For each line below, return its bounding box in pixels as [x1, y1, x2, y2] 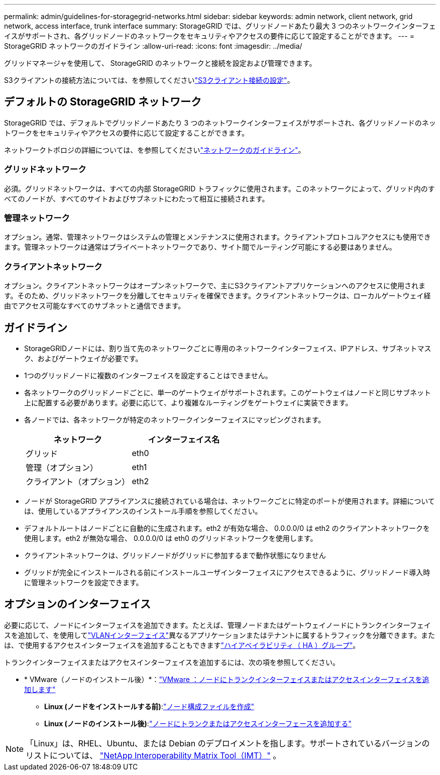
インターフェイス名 [148, 434, 220, 445]
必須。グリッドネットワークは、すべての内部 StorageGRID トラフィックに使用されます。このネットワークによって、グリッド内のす [4, 184, 435, 193]
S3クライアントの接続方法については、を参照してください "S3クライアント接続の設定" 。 [4, 76, 294, 84]
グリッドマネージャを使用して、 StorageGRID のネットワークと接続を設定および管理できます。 [4, 59, 316, 67]
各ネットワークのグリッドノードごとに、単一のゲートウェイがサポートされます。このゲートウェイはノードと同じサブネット [24, 388, 431, 397]
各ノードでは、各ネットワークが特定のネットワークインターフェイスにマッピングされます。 [24, 415, 325, 424]
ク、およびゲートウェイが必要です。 [24, 354, 143, 363]
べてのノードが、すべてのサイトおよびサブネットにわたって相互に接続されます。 [4, 194, 269, 203]
